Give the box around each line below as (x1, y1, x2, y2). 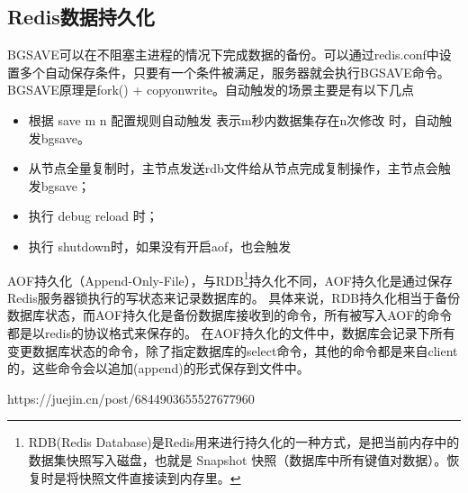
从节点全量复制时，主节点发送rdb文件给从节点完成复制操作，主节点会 (28, 159, 438, 178)
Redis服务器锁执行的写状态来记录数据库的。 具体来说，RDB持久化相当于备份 (7, 288, 461, 306)
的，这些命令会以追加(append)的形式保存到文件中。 (7, 359, 310, 378)
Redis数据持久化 (7, 3, 155, 31)
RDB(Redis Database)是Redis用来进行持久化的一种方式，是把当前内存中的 (28, 433, 460, 452)
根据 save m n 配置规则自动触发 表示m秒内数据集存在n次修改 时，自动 (28, 110, 440, 129)
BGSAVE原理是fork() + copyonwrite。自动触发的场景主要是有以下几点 (7, 80, 415, 99)
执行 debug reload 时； (28, 206, 158, 225)
